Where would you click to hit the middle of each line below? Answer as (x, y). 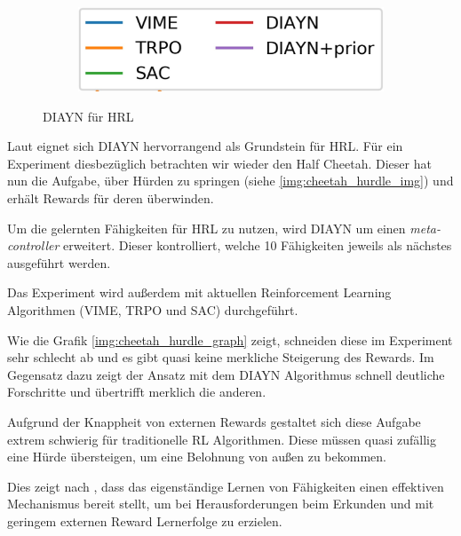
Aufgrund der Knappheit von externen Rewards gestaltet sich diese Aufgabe (214, 421)
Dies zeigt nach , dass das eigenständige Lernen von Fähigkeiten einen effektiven (226, 486)
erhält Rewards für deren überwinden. (111, 198)
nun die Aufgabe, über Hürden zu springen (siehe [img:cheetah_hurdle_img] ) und (230, 181)
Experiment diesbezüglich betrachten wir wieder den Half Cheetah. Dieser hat (219, 163)
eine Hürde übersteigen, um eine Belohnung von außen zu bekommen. (197, 457)
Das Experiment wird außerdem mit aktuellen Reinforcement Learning (199, 292)
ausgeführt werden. (59, 262)
